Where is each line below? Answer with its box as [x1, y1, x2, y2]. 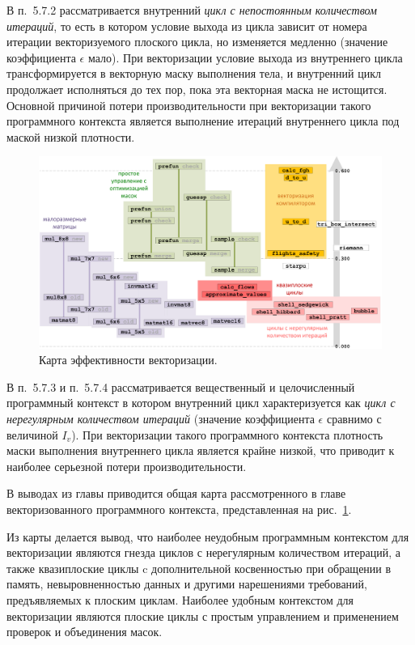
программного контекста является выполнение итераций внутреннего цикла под [6, 112, 400, 129]
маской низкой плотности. [6, 128, 135, 145]
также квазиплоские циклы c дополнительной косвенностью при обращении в [6, 559, 392, 576]
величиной [6, 426, 58, 443]
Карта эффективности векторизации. [39, 351, 218, 368]
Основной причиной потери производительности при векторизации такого [6, 96, 371, 113]
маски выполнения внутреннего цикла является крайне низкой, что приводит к [6, 442, 395, 459]
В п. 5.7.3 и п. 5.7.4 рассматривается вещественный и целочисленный [6, 378, 355, 395]
